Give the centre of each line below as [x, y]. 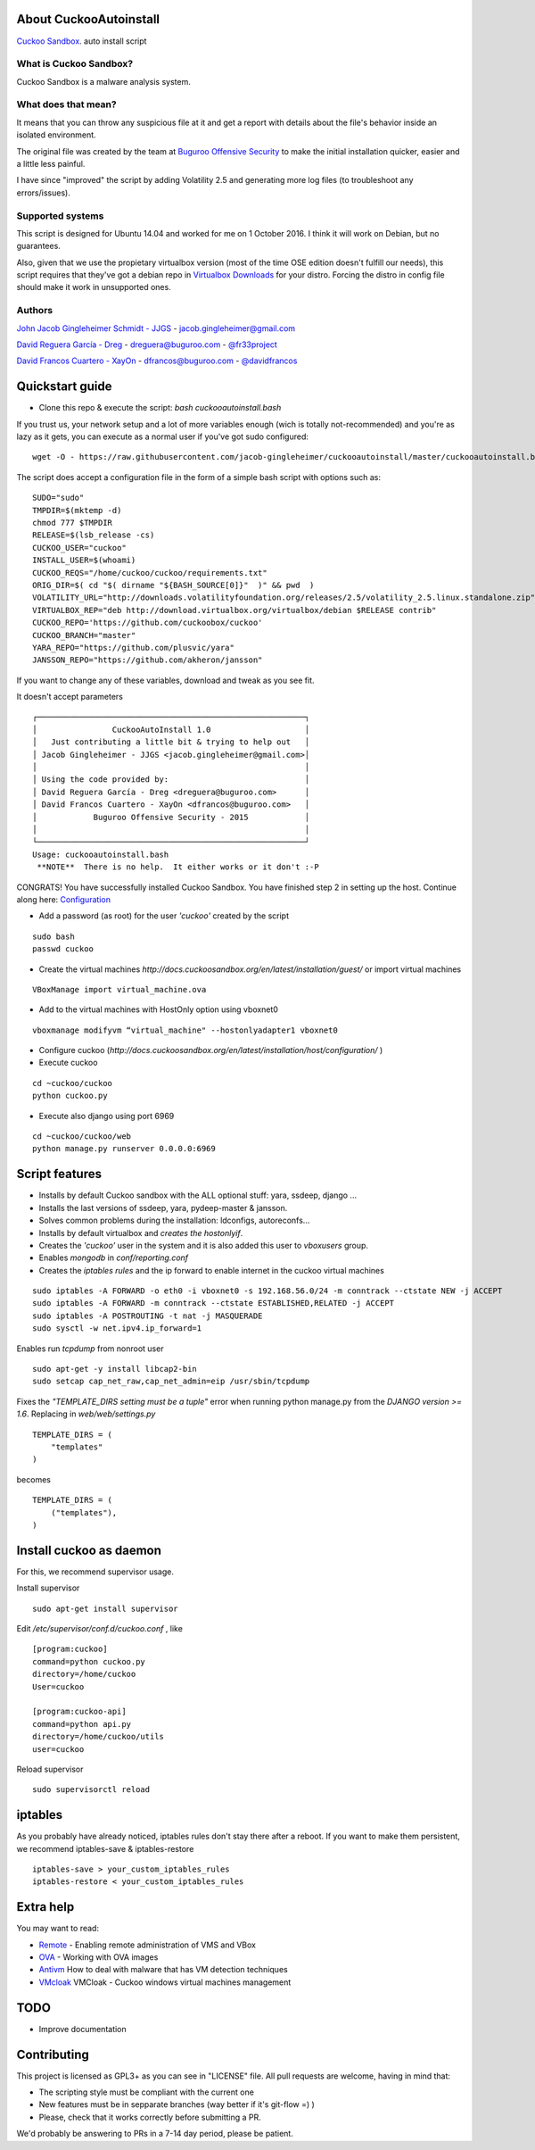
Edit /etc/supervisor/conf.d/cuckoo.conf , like [99, 1628]
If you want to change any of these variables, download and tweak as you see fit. [166, 680]
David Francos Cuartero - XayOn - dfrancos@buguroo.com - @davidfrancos [157, 361]
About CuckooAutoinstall [88, 19]
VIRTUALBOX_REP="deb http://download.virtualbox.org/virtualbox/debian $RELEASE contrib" [235, 610]
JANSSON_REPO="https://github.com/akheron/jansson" [148, 660]
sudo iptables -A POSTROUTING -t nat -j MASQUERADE [148, 1316]
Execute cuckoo [68, 1063]
